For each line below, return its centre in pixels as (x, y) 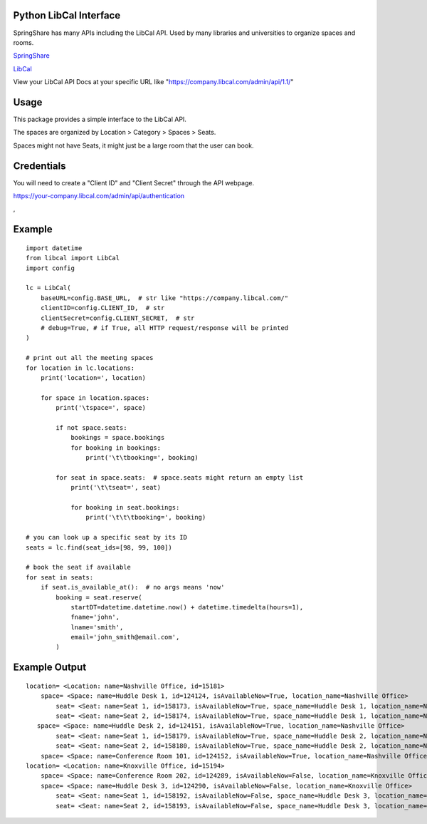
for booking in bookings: (116, 448)
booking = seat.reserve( (99, 597)
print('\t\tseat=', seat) (116, 488)
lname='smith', (97, 627)
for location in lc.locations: (80, 368)
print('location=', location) (93, 377)
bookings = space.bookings (118, 438)
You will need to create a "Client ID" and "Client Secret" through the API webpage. (134, 182)
